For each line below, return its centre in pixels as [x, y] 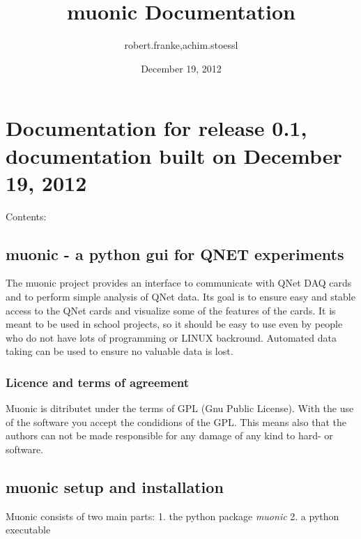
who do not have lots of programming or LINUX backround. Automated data [171, 337]
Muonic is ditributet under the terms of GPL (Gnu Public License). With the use [180, 408]
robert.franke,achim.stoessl [181, 45]
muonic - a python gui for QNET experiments [175, 253]
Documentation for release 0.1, [156, 128]
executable [28, 530]
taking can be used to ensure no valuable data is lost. [120, 351]
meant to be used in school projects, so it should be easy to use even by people [174, 324]
